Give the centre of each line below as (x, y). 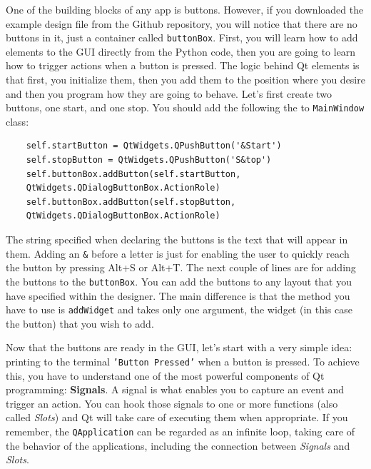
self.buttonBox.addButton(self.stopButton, (131, 202)
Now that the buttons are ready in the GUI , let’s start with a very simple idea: (179, 347)
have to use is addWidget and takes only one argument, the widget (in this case (179, 309)
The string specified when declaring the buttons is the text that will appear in (177, 239)
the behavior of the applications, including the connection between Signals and (178, 445)
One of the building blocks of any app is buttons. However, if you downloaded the (185, 9)
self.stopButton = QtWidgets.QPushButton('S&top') (149, 160)
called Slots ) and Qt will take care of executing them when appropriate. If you (177, 417)
